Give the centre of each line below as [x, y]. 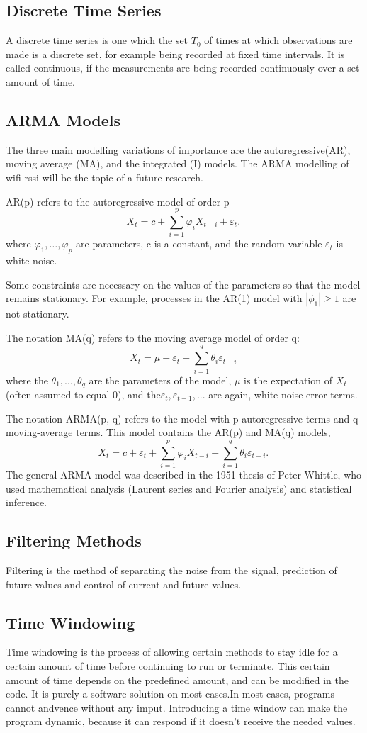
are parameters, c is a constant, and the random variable [199, 244]
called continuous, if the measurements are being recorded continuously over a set [183, 68]
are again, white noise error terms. [283, 395]
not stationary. [38, 314]
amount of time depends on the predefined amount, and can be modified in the [177, 679]
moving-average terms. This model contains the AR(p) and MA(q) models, [168, 432]
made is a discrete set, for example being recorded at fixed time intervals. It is [175, 54]
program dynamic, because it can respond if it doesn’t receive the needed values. [181, 721]
